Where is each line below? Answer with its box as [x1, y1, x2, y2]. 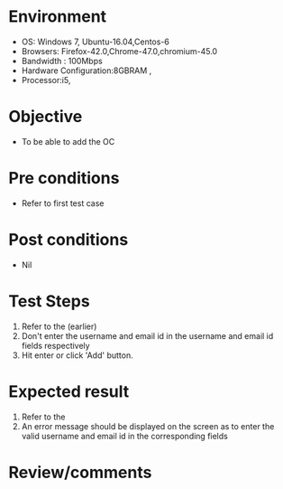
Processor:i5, [21, 74, 71, 85]
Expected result [8, 381, 130, 401]
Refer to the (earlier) [21, 321, 97, 332]
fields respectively [21, 340, 91, 351]
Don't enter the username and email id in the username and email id [21, 330, 274, 341]
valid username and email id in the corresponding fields [21, 430, 229, 441]
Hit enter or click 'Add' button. [21, 350, 133, 361]
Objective [8, 107, 83, 127]
